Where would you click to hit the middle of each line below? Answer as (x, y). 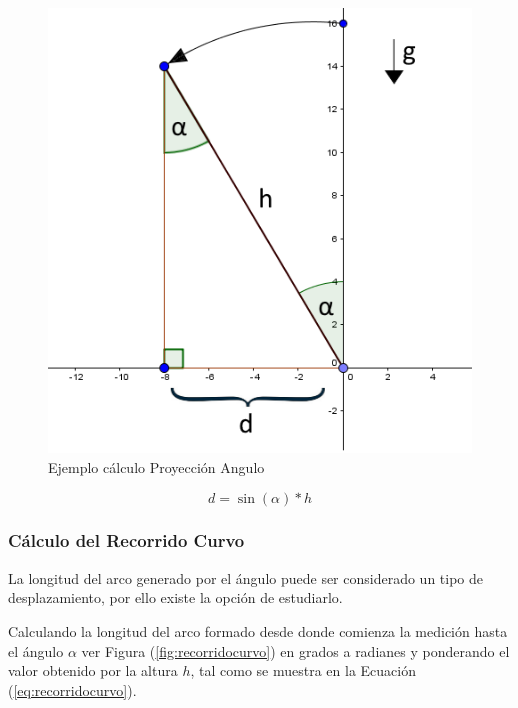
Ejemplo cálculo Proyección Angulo (156, 466)
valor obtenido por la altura (93, 670)
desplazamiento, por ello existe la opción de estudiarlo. (175, 597)
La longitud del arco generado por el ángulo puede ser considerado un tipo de (246, 577)
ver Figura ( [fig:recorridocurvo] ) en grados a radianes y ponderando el (295, 650)
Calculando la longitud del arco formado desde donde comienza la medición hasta (258, 630)
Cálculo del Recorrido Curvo (126, 540)
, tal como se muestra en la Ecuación (303, 670)
